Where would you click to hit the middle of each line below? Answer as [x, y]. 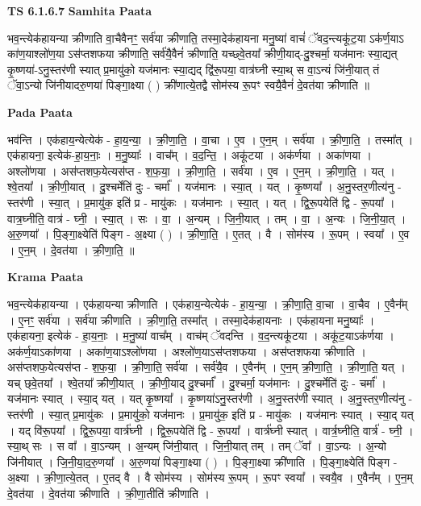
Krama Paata [45, 277]
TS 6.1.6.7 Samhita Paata [80, 10]
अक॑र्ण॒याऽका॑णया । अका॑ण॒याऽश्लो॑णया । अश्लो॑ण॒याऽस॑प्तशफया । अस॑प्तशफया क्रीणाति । [187, 351]
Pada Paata [40, 112]
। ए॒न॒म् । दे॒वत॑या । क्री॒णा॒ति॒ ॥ [71, 249]
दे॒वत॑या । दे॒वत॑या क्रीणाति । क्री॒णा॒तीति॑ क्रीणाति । [108, 494]
